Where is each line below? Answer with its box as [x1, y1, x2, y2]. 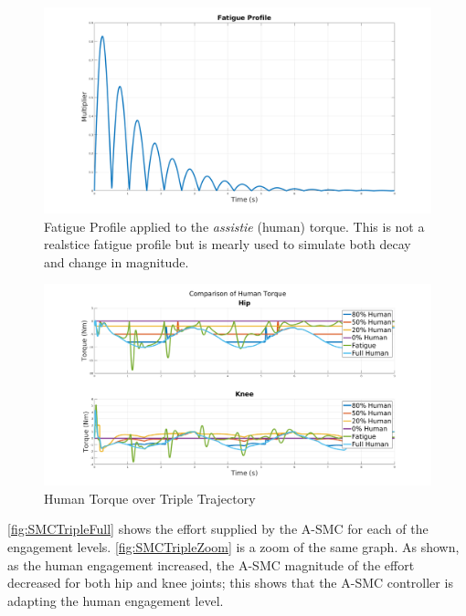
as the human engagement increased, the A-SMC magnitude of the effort [7, 555, 415, 574]
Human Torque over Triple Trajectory [44, 488, 256, 507]
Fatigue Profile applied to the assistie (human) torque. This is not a [44, 216, 425, 235]
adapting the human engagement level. [7, 590, 224, 610]
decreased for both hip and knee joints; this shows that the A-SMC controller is [7, 573, 453, 592]
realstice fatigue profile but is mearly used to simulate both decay [44, 235, 411, 254]
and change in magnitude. [44, 252, 189, 271]
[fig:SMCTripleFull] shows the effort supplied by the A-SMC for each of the [7, 519, 429, 538]
